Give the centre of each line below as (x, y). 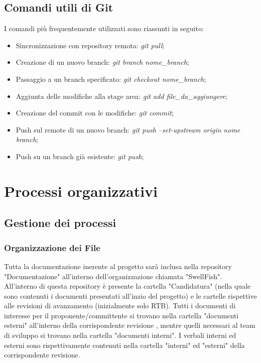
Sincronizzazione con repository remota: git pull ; (90, 45)
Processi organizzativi (81, 191)
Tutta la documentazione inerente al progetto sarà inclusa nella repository (118, 266)
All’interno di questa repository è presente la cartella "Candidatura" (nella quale (127, 286)
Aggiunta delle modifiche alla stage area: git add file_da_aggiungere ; (121, 96)
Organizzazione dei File (52, 247)
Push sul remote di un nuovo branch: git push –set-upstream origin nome (128, 129)
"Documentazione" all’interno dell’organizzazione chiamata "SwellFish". (113, 276)
